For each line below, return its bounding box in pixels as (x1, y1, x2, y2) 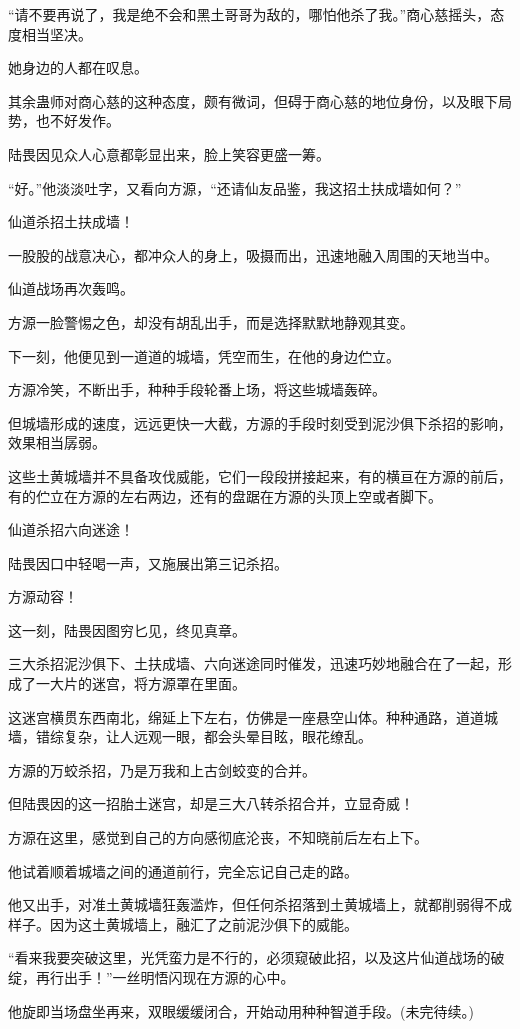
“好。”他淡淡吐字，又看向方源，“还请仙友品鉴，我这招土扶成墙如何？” (8, 177, 462, 198)
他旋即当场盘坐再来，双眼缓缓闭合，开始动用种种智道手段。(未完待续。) (8, 1000, 474, 1021)
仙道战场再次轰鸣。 (8, 278, 134, 299)
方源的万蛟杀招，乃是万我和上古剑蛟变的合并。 (8, 759, 316, 780)
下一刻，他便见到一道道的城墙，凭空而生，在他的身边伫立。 (8, 345, 400, 366)
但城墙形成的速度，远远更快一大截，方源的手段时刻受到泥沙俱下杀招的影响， (8, 412, 512, 433)
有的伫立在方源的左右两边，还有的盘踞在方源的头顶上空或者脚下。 (8, 485, 442, 506)
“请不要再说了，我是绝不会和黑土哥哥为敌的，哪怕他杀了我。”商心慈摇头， (8, 4, 491, 24)
